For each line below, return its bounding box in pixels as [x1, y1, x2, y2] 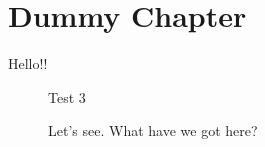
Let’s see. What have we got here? [48, 120, 258, 141]
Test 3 [48, 86, 86, 107]
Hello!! [8, 53, 48, 74]
